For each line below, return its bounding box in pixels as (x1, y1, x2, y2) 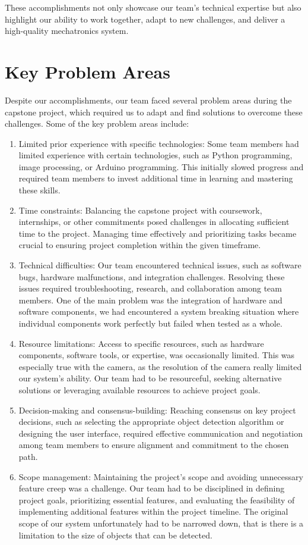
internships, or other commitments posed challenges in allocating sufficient (18, 215, 290, 228)
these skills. (18, 184, 61, 196)
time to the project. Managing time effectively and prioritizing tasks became (18, 227, 297, 239)
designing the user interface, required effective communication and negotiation (18, 427, 303, 439)
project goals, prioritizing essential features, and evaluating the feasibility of (18, 493, 295, 506)
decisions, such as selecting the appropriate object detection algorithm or (18, 415, 284, 428)
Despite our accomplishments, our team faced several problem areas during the (5, 93, 292, 106)
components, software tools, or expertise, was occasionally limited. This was (18, 349, 295, 361)
